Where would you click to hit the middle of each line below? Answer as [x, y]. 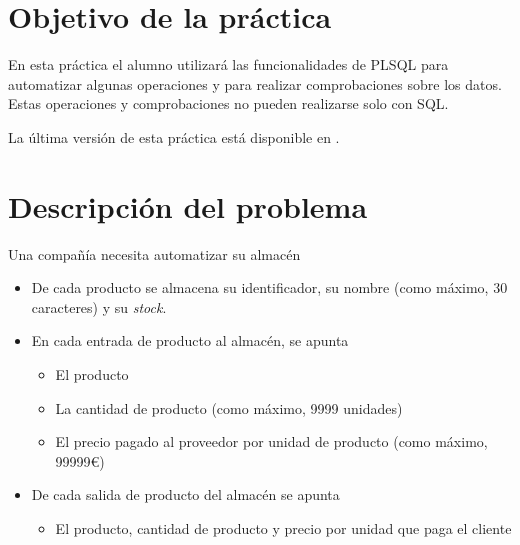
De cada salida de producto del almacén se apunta [185, 494]
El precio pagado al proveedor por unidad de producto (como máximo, [271, 441]
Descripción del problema [188, 205]
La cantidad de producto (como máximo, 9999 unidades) [229, 407]
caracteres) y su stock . [99, 306]
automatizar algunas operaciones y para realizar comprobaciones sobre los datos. [255, 83]
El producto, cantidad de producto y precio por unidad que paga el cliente [283, 527]
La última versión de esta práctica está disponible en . [174, 136]
